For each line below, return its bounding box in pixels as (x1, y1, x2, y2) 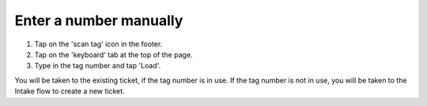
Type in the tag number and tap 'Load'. (34, 61, 161, 71)
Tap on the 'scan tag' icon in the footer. (34, 39, 163, 49)
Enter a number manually (14, 12, 183, 29)
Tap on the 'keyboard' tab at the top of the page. (34, 49, 193, 59)
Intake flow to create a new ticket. (14, 86, 126, 96)
